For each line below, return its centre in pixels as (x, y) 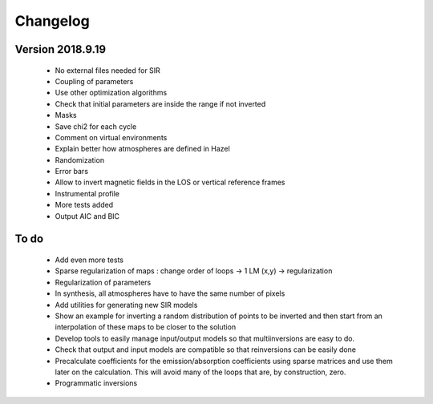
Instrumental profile (87, 193)
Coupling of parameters (94, 81)
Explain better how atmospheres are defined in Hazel (142, 149)
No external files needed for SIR (107, 70)
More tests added (84, 205)
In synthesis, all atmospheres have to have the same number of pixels (170, 293)
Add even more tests (89, 260)
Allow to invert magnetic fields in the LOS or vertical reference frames (170, 182)
